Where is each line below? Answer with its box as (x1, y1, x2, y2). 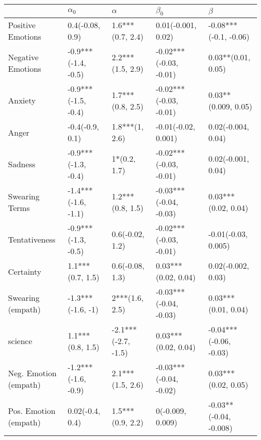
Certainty (8, 265, 42, 277)
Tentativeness (8, 234, 56, 246)
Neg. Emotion (8, 367, 57, 379)
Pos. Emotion (8, 404, 56, 416)
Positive (8, 19, 36, 31)
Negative (8, 51, 39, 63)
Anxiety (8, 94, 36, 106)
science (8, 335, 33, 347)
